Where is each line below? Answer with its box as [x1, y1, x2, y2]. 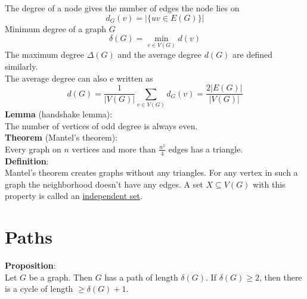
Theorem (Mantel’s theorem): [5, 131, 118, 144]
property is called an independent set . [5, 189, 142, 202]
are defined [232, 48, 272, 61]
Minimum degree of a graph [5, 22, 107, 35]
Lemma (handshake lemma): [5, 107, 113, 120]
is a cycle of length [5, 282, 73, 295]
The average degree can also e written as [5, 71, 153, 84]
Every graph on [5, 142, 61, 155]
